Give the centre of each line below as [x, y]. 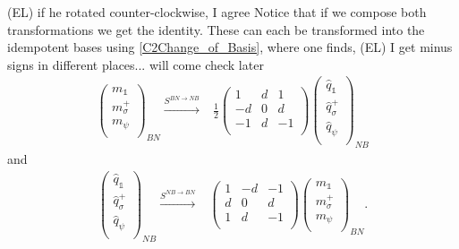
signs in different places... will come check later [136, 64]
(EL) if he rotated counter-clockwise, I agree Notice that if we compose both [217, 12]
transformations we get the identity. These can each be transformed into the [216, 29]
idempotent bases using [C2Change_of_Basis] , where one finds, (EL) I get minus [230, 47]
